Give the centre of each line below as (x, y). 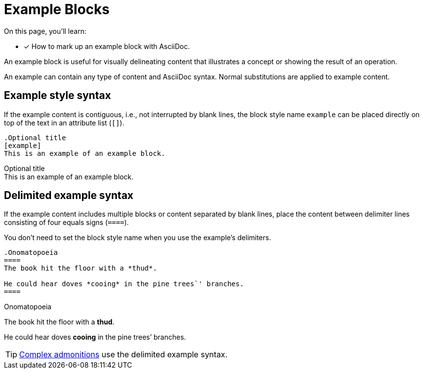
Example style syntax (58, 96)
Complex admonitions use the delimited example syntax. (123, 355)
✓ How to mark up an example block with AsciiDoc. (107, 46)
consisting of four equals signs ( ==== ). (66, 223)
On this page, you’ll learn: (45, 31)
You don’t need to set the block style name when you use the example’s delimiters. (138, 238)
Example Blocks (57, 9)
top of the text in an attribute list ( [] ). (64, 123)
